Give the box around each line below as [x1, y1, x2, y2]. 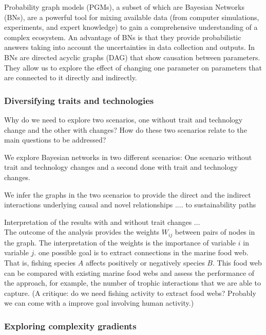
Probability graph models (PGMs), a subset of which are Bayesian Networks [4, 2, 244, 12]
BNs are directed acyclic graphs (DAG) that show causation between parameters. [4, 51, 260, 62]
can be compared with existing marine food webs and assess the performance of [4, 267, 255, 278]
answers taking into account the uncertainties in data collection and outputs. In [4, 42, 255, 52]
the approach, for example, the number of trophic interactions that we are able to [4, 277, 261, 288]
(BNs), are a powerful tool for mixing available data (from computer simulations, [4, 11, 259, 22]
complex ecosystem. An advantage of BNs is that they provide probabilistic [4, 31, 241, 42]
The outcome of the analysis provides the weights [4, 226, 160, 237]
